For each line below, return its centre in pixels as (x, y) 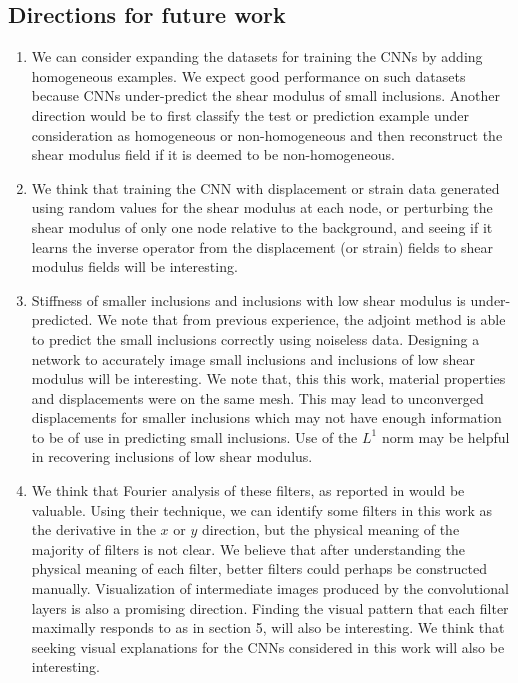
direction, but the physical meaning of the (330, 529)
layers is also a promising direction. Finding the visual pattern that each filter (270, 607)
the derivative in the (93, 529)
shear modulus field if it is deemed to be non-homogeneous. (213, 154)
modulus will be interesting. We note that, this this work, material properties (268, 378)
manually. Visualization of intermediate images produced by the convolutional (270, 588)
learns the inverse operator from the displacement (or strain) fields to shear (262, 246)
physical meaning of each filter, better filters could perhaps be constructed (259, 568)
